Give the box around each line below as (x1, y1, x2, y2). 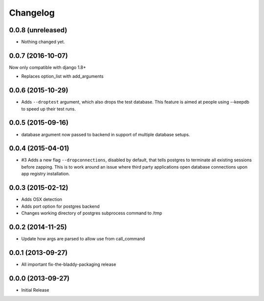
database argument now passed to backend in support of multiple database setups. (21, 131, 190, 137)
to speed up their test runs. (21, 106, 76, 112)
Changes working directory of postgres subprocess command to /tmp (21, 210, 162, 216)
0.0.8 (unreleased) (9, 26, 67, 34)
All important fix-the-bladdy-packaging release (21, 261, 116, 267)
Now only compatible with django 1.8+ (9, 64, 87, 70)
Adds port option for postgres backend (21, 203, 100, 209)
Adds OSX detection (21, 196, 63, 202)
